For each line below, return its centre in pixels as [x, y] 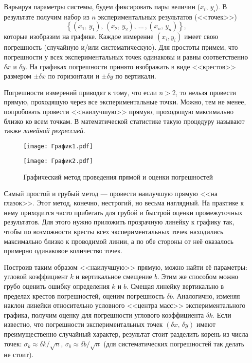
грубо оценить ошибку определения [57, 286]
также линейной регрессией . [45, 131]
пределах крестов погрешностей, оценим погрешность [84, 295]
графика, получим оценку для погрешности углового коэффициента [104, 314]
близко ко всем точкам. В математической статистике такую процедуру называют [124, 121]
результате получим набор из [47, 16]
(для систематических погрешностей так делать [174, 343]
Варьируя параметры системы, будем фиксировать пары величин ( [102, 6]
